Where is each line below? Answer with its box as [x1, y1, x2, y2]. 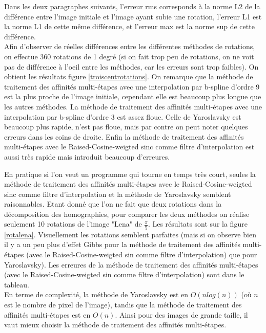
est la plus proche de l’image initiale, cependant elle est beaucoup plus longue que [4, 91, 261, 102]
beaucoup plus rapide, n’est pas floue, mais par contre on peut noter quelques [4, 121, 248, 132]
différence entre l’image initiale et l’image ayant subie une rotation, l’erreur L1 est [4, 11, 262, 21]
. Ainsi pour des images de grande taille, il [115, 309, 248, 320]
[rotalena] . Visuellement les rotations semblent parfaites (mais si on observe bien [4, 229, 256, 239]
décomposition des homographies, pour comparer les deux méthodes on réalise [4, 208, 250, 219]
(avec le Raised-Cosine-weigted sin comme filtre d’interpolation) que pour [26, 249, 257, 259]
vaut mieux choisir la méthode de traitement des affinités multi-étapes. [4, 319, 227, 330]
